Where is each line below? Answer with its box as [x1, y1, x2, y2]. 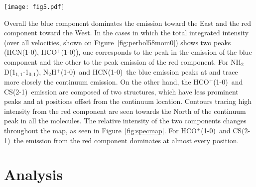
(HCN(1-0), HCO [4, 47, 57, 57]
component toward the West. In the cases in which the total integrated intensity [4, 27, 249, 38]
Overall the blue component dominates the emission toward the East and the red [4, 17, 252, 28]
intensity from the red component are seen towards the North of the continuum [4, 105, 246, 116]
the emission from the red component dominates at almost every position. [13, 135, 239, 145]
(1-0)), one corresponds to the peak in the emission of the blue [61, 47, 252, 57]
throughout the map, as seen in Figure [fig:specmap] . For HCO [4, 125, 197, 136]
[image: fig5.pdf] [4, 3, 65, 10]
